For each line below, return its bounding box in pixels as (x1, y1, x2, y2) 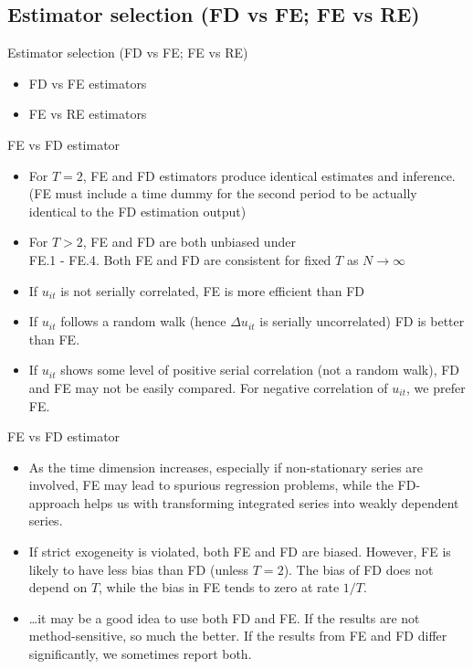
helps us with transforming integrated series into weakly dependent (84, 493, 459, 512)
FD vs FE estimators (28, 73, 147, 92)
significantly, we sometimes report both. (28, 644, 252, 664)
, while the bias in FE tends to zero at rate (99, 578, 340, 597)
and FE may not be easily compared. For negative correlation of (28, 377, 388, 397)
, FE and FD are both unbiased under (82, 232, 296, 251)
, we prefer (406, 377, 466, 397)
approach (28, 493, 80, 512)
